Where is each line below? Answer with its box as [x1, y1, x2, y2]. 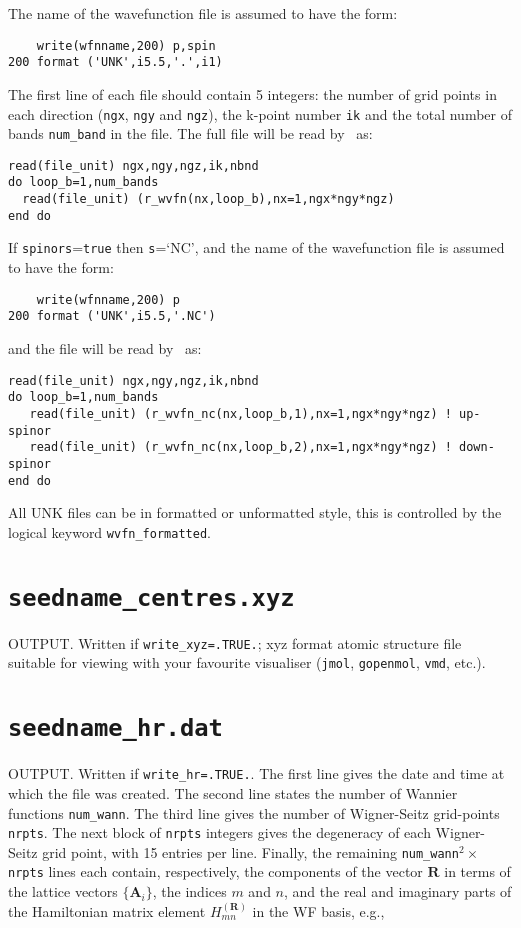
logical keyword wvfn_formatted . [8, 521, 211, 542]
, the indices [152, 881, 227, 902]
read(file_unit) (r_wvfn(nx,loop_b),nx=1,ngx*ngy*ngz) [22, 192, 395, 207]
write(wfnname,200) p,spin [36, 38, 216, 53]
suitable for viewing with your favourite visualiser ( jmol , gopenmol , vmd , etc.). [8, 652, 486, 673]
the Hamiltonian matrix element [8, 900, 206, 921]
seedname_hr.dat [8, 714, 223, 743]
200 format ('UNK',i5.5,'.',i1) [8, 55, 223, 70]
